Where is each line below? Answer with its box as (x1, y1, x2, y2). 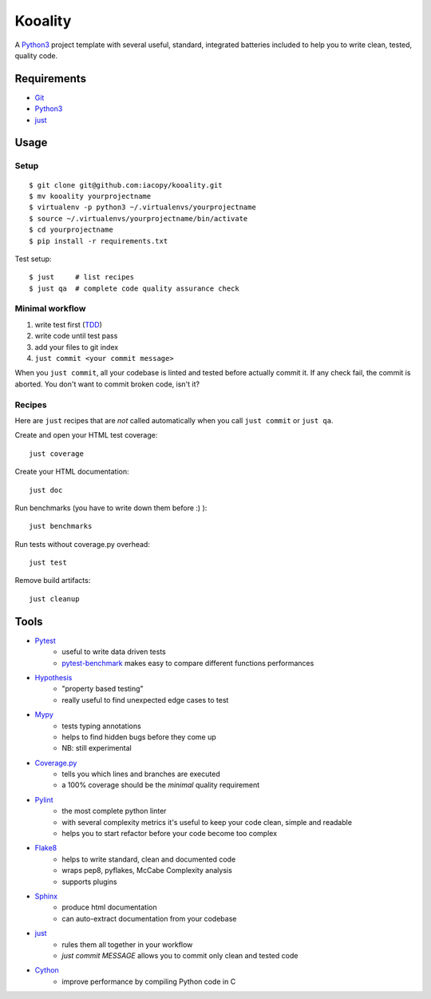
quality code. (14, 50, 58, 60)
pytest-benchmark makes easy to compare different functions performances (61, 658, 314, 668)
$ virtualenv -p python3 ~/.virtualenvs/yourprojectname (29, 203, 257, 212)
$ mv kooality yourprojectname (29, 192, 152, 200)
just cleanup (29, 594, 80, 603)
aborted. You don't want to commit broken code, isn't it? (14, 379, 200, 389)
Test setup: (14, 254, 52, 264)
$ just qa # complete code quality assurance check (29, 283, 239, 293)
